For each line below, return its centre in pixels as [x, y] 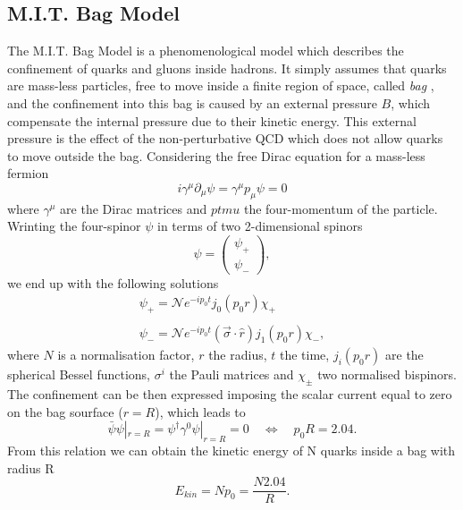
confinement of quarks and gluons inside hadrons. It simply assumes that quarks [227, 68]
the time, [304, 355]
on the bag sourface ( [65, 411]
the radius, [238, 355]
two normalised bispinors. [387, 374]
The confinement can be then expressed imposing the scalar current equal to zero [230, 393]
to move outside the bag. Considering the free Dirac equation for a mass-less [216, 155]
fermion [28, 173]
